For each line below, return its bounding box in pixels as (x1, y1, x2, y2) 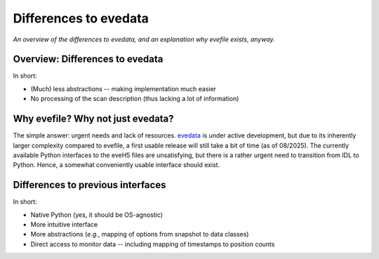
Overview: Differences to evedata (13, 53, 164, 65)
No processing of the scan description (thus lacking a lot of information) (30, 95, 239, 103)
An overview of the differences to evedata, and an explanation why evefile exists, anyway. (13, 35, 275, 44)
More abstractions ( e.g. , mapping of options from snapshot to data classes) (30, 230, 249, 239)
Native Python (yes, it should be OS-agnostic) (30, 211, 164, 219)
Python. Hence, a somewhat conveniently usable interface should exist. (13, 161, 220, 169)
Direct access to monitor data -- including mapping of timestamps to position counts (30, 239, 275, 248)
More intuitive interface (30, 220, 98, 228)
